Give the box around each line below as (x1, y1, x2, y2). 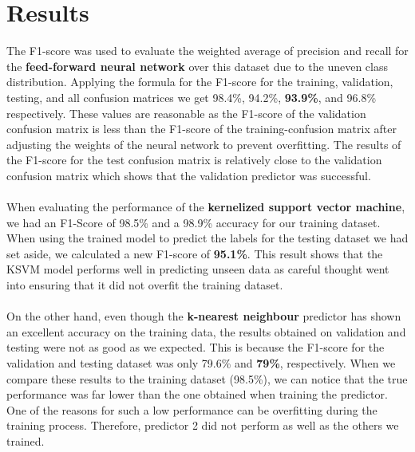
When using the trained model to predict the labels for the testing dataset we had (6, 230, 409, 246)
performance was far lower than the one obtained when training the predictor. (6, 386, 388, 403)
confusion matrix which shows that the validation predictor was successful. (6, 167, 371, 183)
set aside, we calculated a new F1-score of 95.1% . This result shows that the (6, 245, 383, 261)
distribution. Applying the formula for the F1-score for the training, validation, (6, 73, 393, 90)
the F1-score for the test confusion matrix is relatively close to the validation (6, 151, 382, 168)
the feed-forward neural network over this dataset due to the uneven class (6, 57, 388, 74)
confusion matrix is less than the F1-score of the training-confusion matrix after (6, 120, 397, 137)
